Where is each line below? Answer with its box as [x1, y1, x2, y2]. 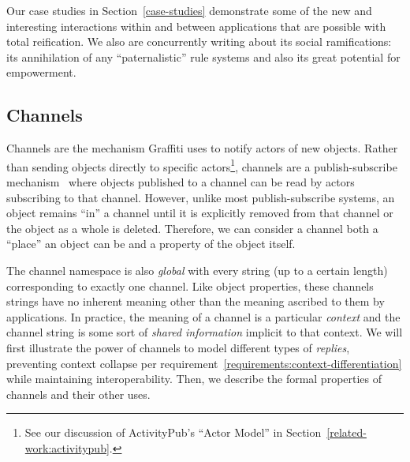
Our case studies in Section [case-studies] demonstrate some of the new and [6, 2, 372, 18]
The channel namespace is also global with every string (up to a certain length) [6, 261, 388, 278]
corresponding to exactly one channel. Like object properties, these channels [6, 277, 374, 294]
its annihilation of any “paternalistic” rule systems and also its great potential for [6, 48, 401, 65]
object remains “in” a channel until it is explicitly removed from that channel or [6, 205, 393, 221]
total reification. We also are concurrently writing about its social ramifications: [6, 33, 392, 50]
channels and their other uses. [6, 385, 151, 402]
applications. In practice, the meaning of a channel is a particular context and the [6, 308, 401, 325]
